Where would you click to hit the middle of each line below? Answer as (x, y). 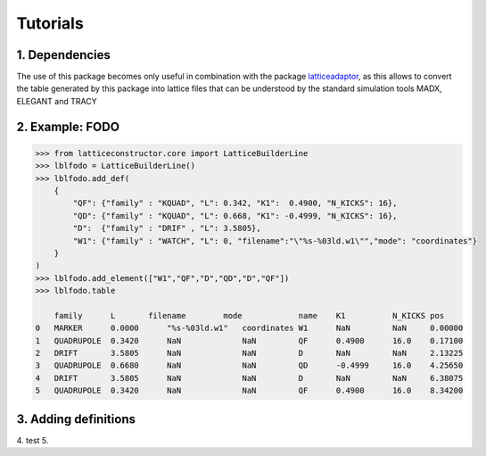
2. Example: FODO (68, 126)
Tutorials (50, 23)
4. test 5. (33, 440)
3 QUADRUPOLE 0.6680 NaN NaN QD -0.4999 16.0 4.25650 (249, 365)
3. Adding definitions (76, 419)
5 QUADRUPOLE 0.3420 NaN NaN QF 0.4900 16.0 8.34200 (249, 391)
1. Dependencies (64, 55)
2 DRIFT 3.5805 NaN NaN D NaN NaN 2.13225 (249, 353)
